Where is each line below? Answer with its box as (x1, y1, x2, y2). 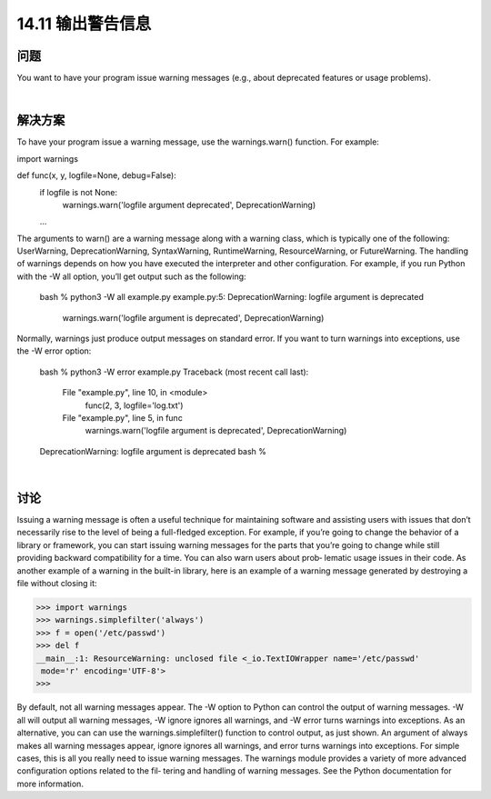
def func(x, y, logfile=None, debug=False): (16, 170, 176, 181)
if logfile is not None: (39, 186, 118, 197)
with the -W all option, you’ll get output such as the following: (16, 271, 246, 282)
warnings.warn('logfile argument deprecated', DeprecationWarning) (62, 199, 316, 210)
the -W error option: (16, 345, 92, 356)
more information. (16, 778, 84, 789)
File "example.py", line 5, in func (62, 413, 184, 423)
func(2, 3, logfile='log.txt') (85, 400, 184, 411)
